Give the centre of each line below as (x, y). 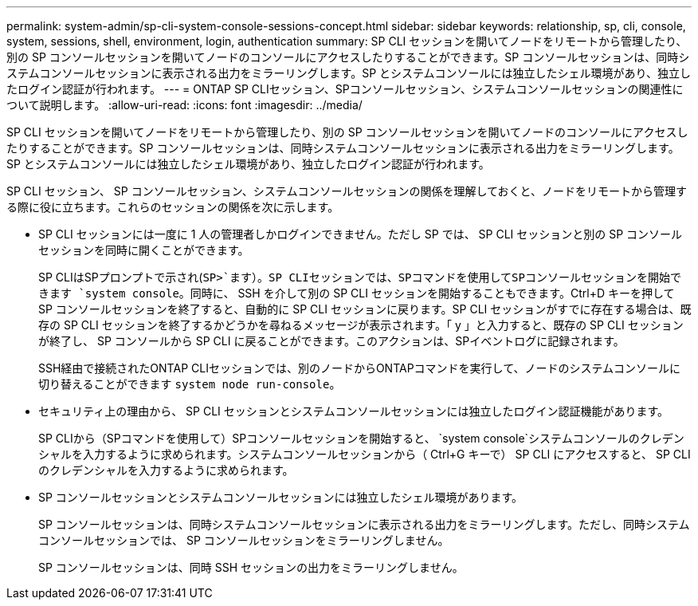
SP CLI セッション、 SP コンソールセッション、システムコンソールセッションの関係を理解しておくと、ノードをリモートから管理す (347, 191)
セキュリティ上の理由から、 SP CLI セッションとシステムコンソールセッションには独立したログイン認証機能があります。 (353, 411)
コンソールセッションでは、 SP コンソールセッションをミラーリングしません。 (244, 540)
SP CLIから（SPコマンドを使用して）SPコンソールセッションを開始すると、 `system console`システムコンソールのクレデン (361, 438)
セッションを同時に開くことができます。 (144, 250)
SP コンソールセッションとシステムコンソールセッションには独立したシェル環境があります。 (281, 497)
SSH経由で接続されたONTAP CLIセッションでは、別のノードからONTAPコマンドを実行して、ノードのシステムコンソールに (360, 368)
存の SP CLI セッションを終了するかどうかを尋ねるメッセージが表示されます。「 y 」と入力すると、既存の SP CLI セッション (361, 325)
